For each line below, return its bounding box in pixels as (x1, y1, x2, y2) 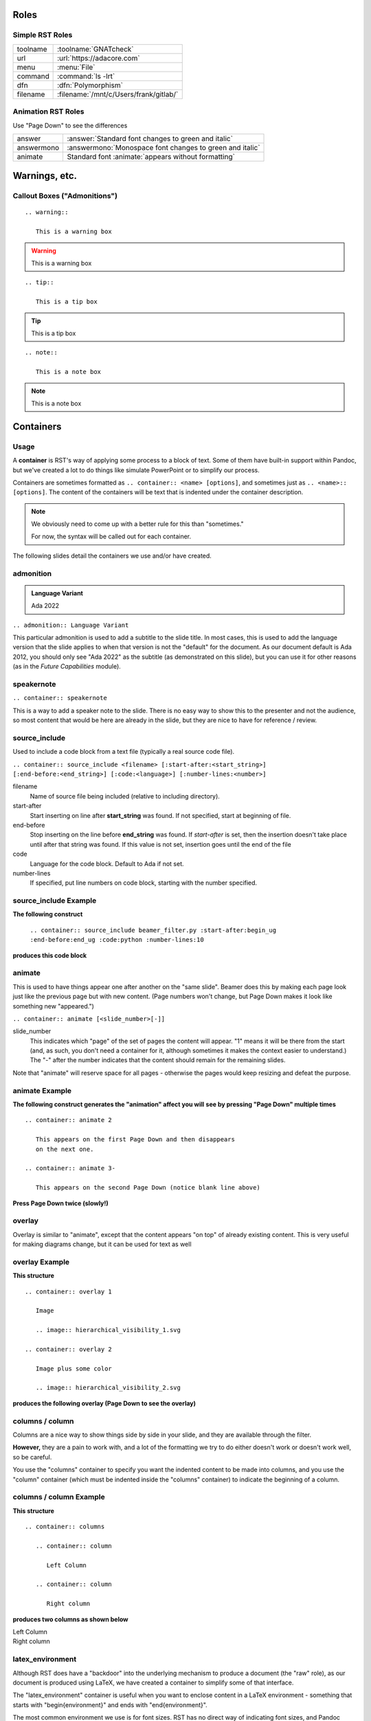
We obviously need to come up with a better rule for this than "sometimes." (31, 520, 244, 528)
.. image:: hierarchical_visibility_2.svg (35, 1384, 181, 1392)
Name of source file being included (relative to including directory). (30, 792, 220, 800)
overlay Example (12, 1257, 70, 1267)
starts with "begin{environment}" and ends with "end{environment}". (12, 1700, 207, 1709)
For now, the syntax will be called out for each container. (31, 532, 192, 540)
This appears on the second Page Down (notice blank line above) (35, 1184, 260, 1192)
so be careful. (12, 1453, 52, 1461)
